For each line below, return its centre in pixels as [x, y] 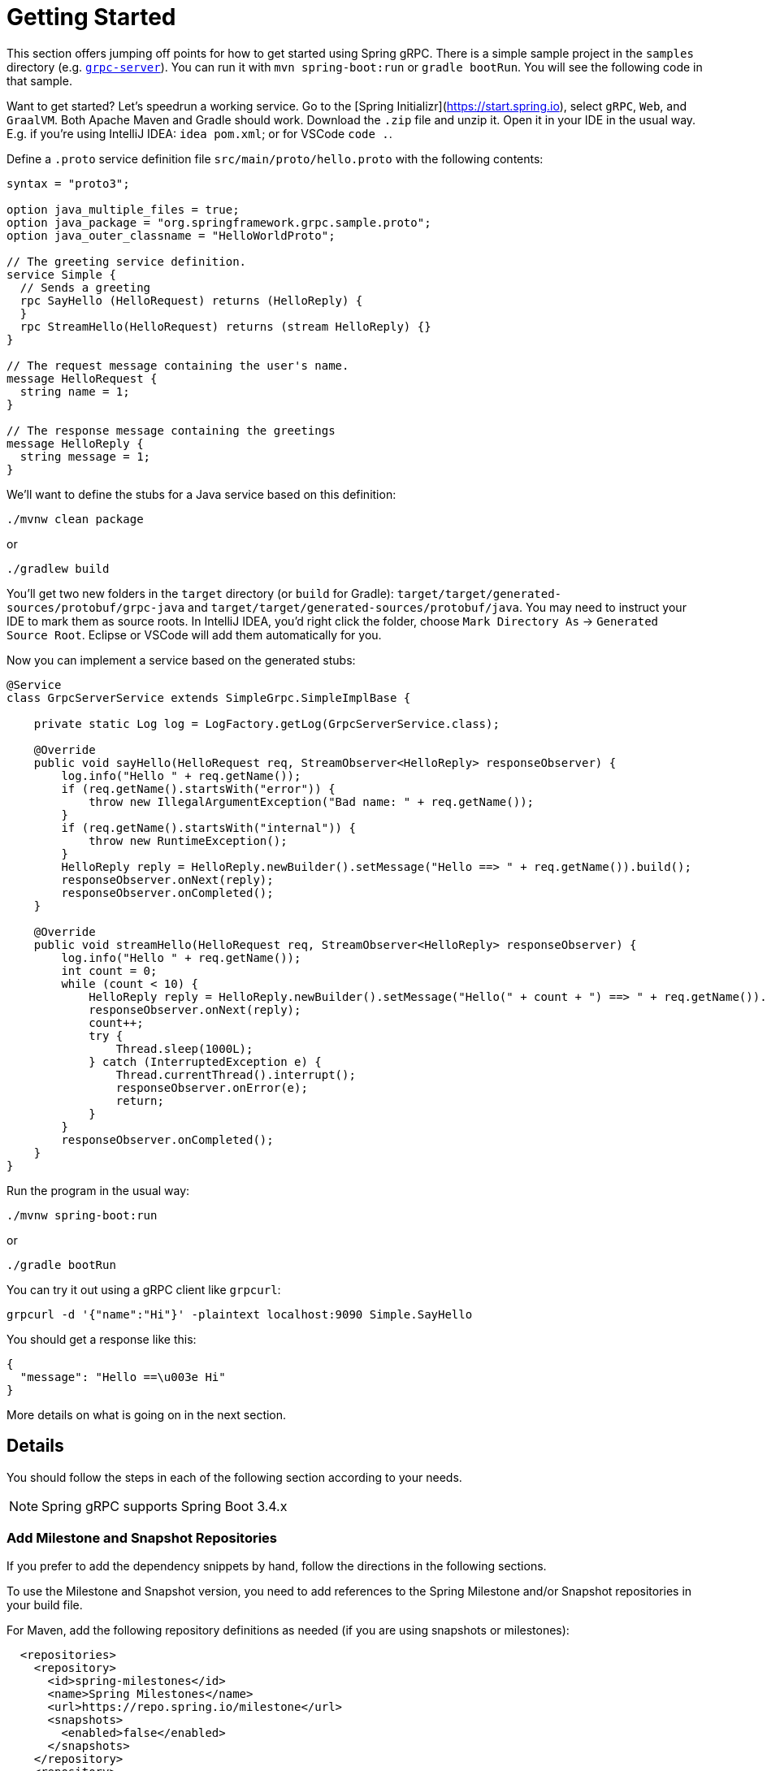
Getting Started [91, 17]
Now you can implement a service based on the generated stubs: [181, 660]
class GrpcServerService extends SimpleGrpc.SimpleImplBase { [209, 697]
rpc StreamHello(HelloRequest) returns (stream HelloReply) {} [225, 326]
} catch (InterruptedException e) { [205, 1061]
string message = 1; [85, 456]
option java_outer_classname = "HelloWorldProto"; [171, 235]
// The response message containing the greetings [171, 430]
